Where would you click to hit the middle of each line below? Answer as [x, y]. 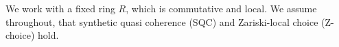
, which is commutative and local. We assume [221, 8]
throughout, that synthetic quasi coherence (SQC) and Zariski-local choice [162, 21]
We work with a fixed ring [60, 8]
